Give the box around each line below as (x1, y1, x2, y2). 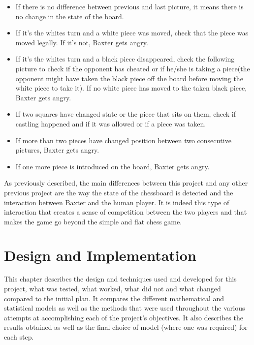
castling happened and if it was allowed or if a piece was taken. (15, 118, 206, 128)
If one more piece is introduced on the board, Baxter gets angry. (15, 161, 210, 171)
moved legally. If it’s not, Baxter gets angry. (15, 37, 148, 47)
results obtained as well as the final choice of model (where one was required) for (4, 322, 248, 332)
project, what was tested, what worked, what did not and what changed (4, 283, 221, 293)
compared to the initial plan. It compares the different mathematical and (4, 293, 224, 303)
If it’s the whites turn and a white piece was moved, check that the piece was (15, 28, 249, 38)
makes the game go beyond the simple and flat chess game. (4, 216, 182, 226)
